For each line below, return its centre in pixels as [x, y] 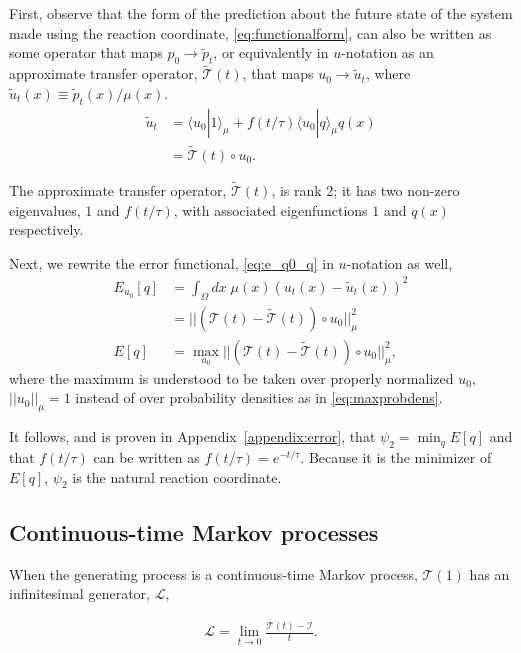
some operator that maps [86, 52]
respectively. [46, 229]
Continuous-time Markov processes [194, 531]
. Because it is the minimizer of [396, 457]
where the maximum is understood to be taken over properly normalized [231, 377]
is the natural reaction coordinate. [177, 476]
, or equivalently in [271, 52]
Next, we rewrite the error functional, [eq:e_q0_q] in [171, 262]
